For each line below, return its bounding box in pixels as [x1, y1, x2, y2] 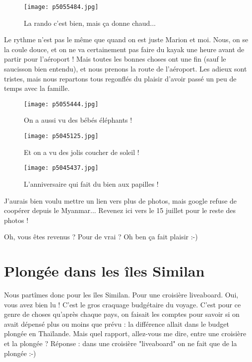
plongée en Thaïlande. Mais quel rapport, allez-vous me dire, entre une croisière [4, 328, 247, 339]
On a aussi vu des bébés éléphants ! [24, 115, 132, 125]
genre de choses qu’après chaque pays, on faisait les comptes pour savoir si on [4, 309, 240, 319]
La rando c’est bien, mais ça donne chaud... [24, 17, 156, 28]
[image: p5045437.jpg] [24, 164, 99, 172]
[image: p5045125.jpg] [24, 133, 99, 140]
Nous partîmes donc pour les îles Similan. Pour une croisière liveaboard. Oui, [4, 290, 239, 300]
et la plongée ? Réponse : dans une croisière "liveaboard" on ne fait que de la [4, 338, 237, 349]
